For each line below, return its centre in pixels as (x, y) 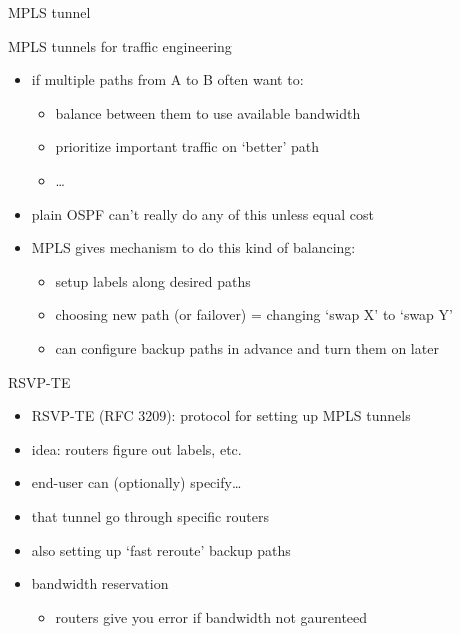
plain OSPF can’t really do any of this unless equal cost (202, 213)
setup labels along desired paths (153, 280)
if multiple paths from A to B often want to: (167, 79)
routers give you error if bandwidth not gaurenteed (211, 616)
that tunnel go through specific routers (150, 515)
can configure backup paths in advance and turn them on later (247, 347)
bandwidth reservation (100, 583)
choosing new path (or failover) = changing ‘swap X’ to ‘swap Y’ (254, 314)
